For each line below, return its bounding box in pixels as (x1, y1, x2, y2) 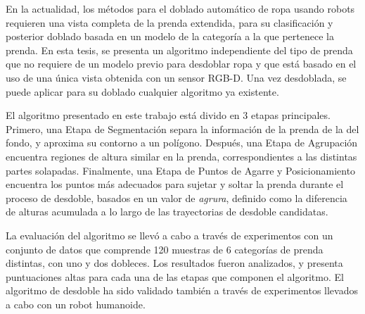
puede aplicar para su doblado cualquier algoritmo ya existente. (6, 84, 279, 99)
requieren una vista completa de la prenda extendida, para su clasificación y (6, 15, 333, 30)
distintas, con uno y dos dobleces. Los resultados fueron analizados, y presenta (6, 256, 343, 270)
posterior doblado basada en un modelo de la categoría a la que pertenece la (6, 29, 334, 44)
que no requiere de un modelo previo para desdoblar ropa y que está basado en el (6, 56, 357, 71)
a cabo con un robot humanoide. (6, 296, 146, 311)
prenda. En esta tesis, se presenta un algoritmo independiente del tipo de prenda (6, 42, 353, 57)
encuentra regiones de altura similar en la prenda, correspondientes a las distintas (6, 149, 357, 163)
